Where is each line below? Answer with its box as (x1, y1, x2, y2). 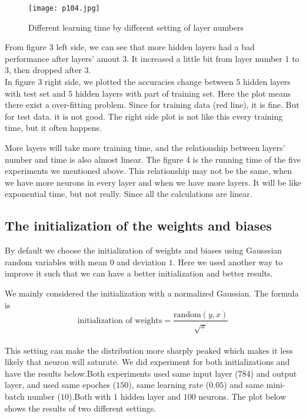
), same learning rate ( (128, 378, 209, 391)
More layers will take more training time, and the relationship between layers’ (5, 141, 285, 153)
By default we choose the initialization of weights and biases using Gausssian (5, 244, 282, 256)
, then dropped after (9, 64, 82, 76)
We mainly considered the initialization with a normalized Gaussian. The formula (5, 287, 299, 299)
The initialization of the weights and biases (5, 216, 272, 235)
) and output (250, 367, 297, 379)
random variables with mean (5, 255, 107, 268)
